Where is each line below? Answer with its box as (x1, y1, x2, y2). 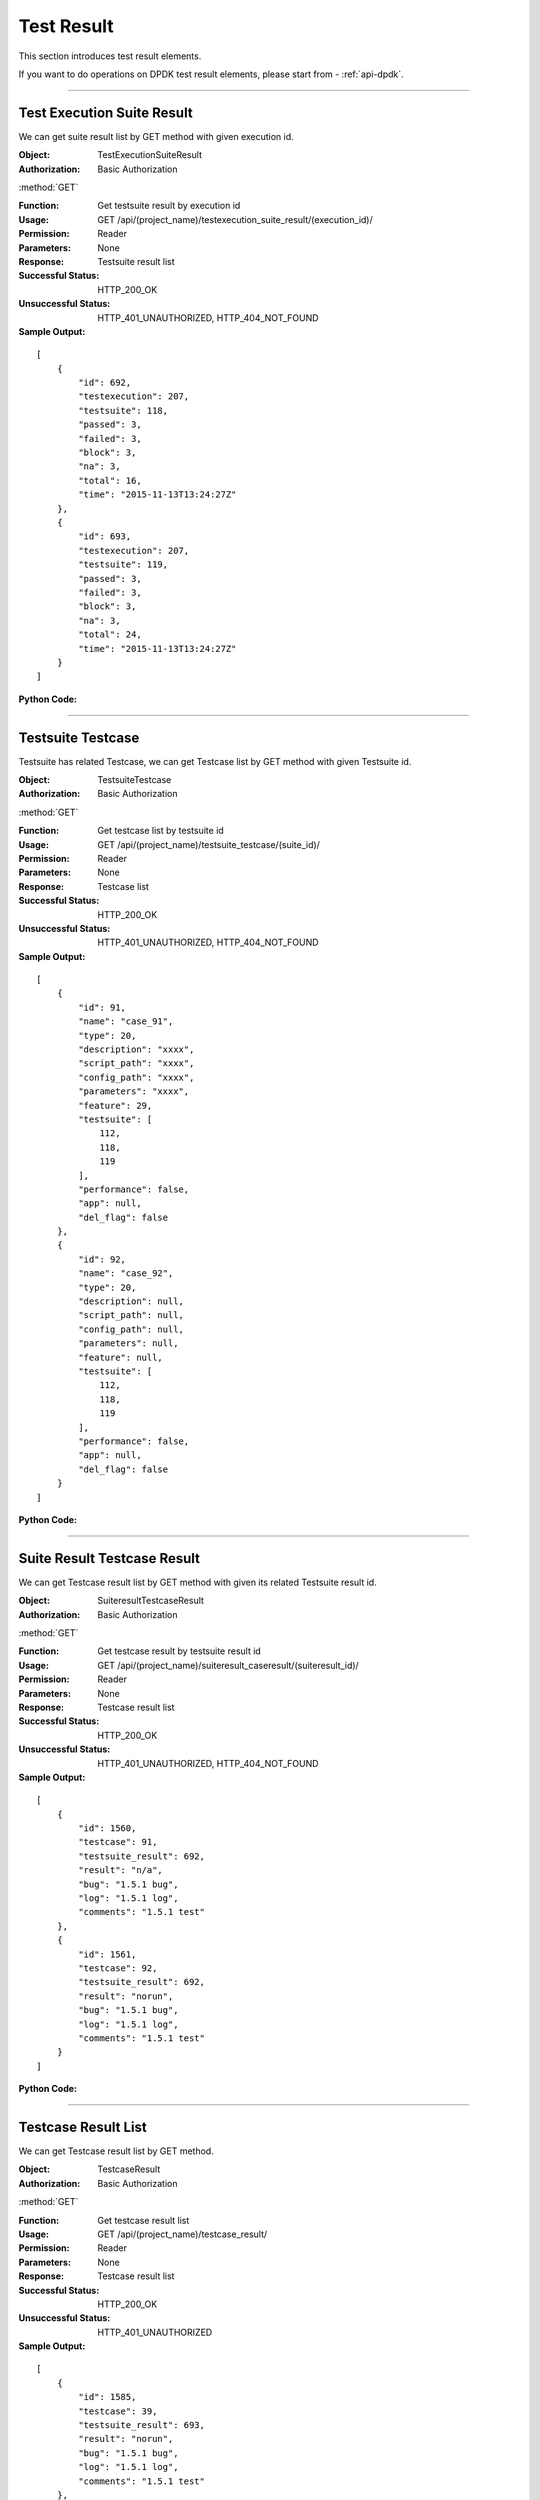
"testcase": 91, (78, 1836, 158, 1848)
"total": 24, (78, 629, 142, 640)
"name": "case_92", (78, 1268, 174, 1279)
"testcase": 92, (78, 1962, 158, 1974)
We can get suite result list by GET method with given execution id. (18, 130, 294, 142)
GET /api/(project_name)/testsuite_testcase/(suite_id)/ (97, 838, 320, 850)
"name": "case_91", (78, 1016, 174, 1027)
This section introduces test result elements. (18, 50, 202, 62)
